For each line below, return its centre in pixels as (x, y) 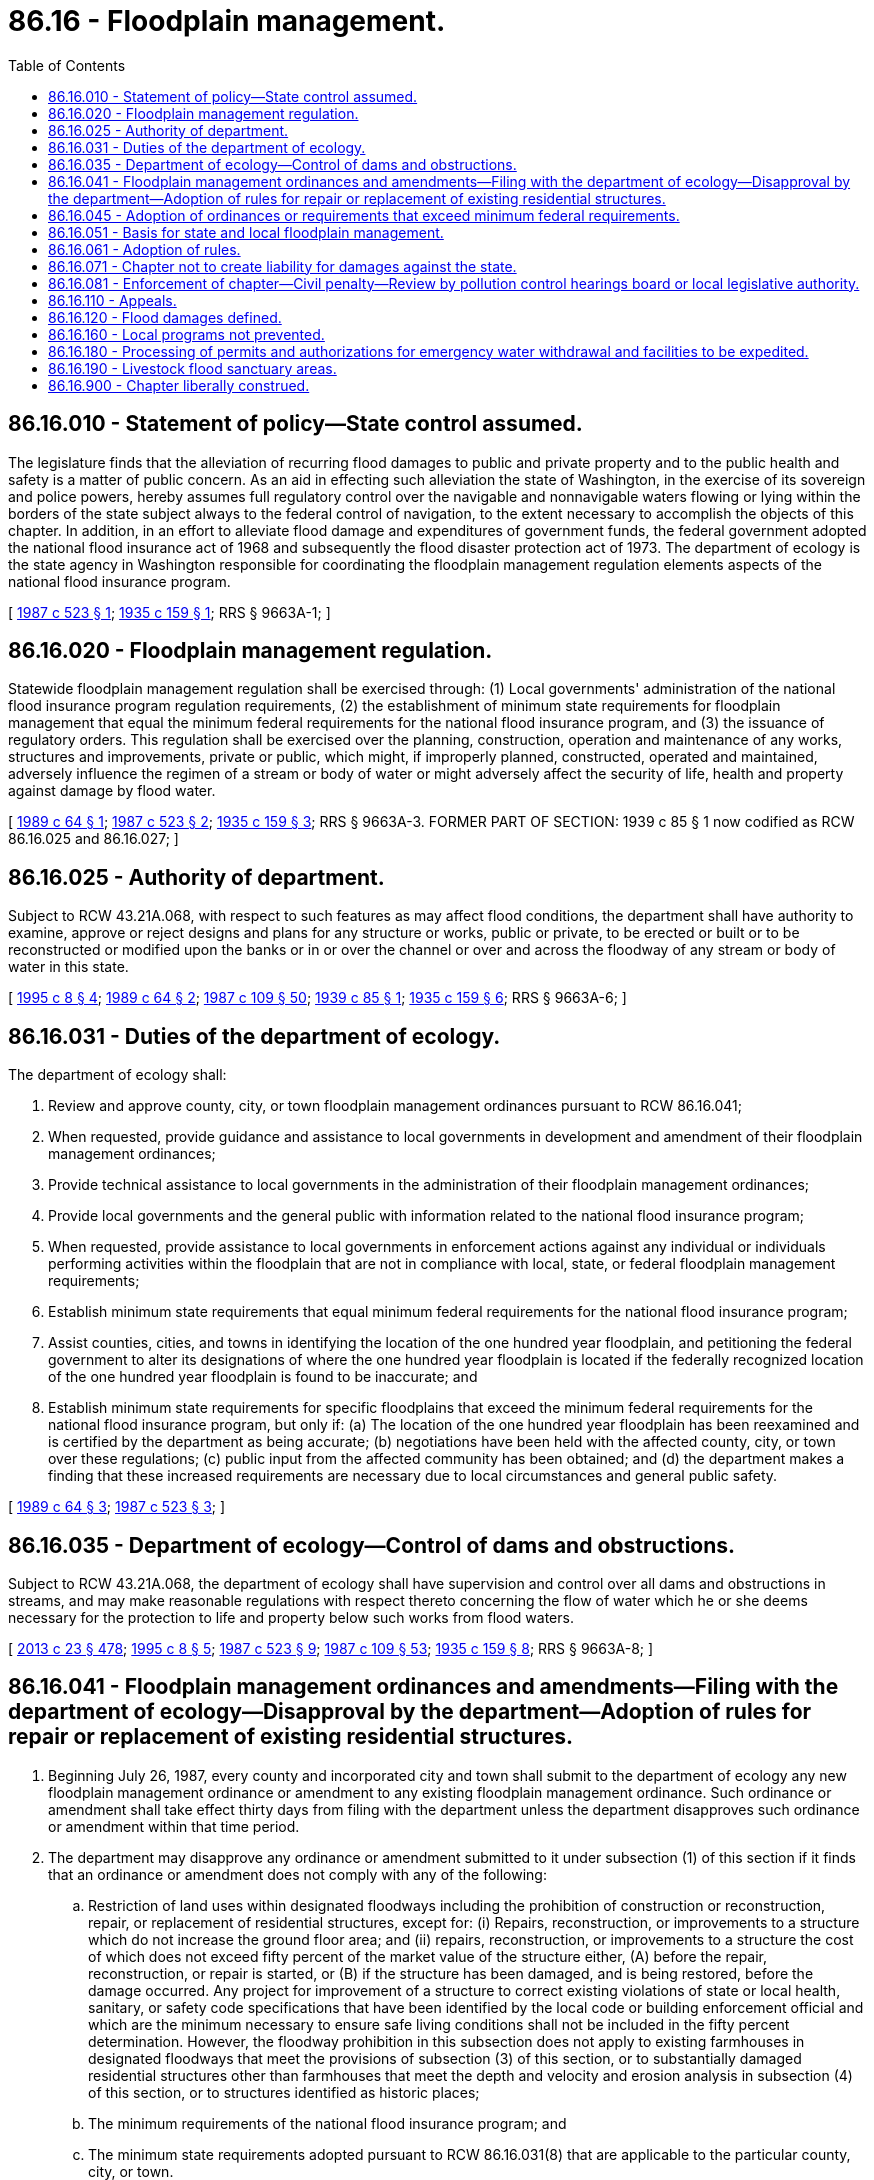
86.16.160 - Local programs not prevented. (186, 334)
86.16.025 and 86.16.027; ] (93, 839)
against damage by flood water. (112, 791)
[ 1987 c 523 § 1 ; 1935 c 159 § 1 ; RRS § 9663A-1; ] (169, 612)
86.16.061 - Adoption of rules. (144, 249)
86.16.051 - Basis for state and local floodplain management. (246, 232)
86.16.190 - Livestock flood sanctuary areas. (192, 368)
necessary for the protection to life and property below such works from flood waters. (291, 1617)
